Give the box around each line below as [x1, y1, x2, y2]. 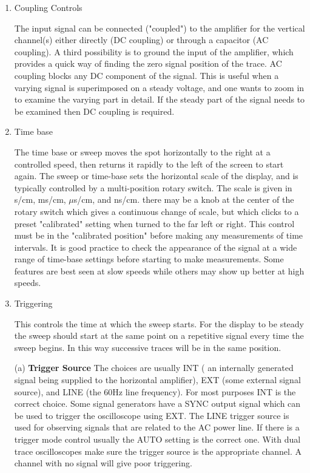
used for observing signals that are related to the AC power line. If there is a [14, 421, 300, 434]
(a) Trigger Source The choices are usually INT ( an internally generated [14, 361, 294, 374]
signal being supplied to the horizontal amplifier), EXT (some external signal [14, 373, 301, 386]
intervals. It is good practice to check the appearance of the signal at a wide [14, 240, 297, 253]
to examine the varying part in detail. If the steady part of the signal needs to [14, 93, 305, 106]
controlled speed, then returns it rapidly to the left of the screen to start [14, 157, 284, 170]
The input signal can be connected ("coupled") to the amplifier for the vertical [14, 21, 305, 34]
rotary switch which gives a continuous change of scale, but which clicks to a [14, 205, 299, 217]
